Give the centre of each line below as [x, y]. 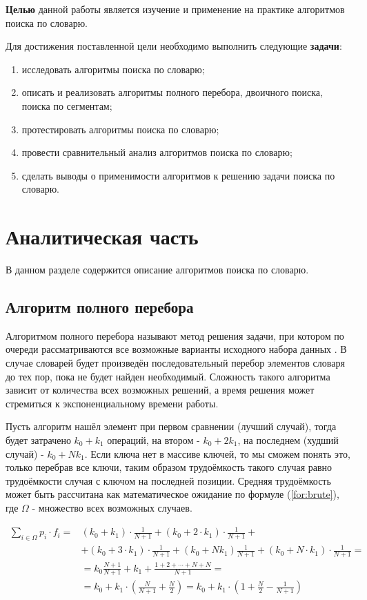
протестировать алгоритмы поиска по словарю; [120, 129]
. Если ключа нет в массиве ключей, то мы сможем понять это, [217, 453]
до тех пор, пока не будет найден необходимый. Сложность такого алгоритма [168, 376]
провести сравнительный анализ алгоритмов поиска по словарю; [157, 152]
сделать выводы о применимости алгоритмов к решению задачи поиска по [178, 175]
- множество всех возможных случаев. [112, 507]
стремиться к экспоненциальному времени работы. [112, 403]
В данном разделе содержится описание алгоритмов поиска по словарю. [157, 270]
